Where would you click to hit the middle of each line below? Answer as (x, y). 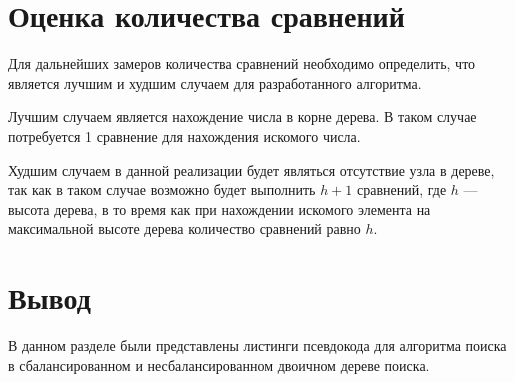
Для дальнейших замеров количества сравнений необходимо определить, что (242, 63)
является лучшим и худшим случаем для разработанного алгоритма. (215, 82)
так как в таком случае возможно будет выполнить (162, 189)
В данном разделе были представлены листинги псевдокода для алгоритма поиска (257, 345)
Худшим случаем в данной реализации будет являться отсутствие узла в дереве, (251, 169)
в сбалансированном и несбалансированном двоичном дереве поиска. (219, 364)
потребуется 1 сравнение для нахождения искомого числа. (184, 135)
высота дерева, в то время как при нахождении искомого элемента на (219, 208)
